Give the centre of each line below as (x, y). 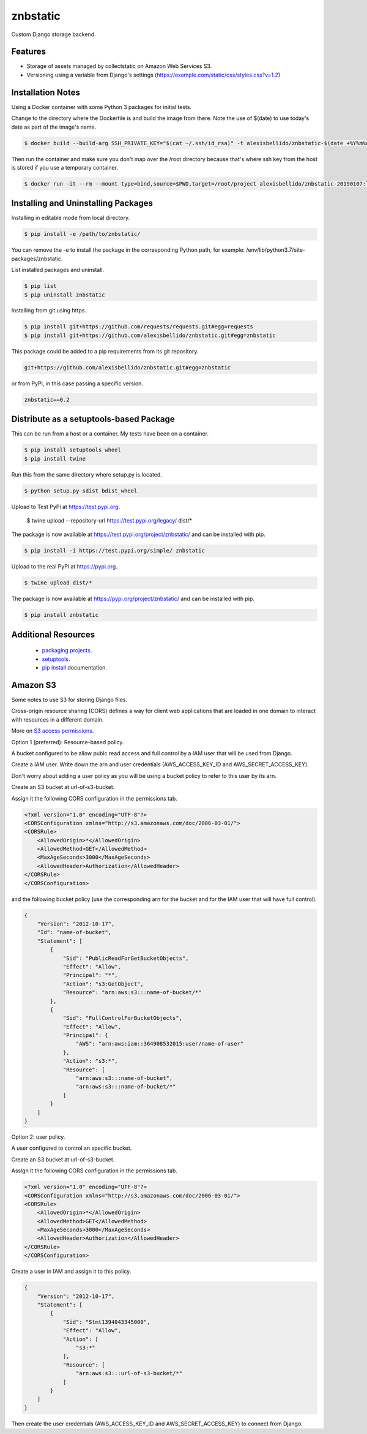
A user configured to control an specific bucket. (72, 1148)
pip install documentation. (74, 668)
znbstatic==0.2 (47, 399)
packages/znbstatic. (37, 258)
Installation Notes (46, 92)
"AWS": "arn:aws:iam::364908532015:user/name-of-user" (160, 1044)
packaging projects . (67, 651)
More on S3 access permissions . (53, 731)
